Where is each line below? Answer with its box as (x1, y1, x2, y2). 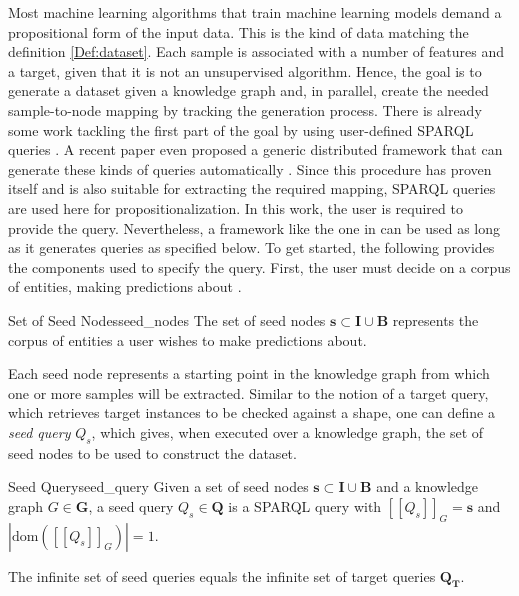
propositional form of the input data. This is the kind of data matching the (8, 21, 469, 42)
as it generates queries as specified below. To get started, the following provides (8, 237, 495, 258)
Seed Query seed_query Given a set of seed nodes (8, 476, 309, 497)
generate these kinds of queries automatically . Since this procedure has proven (8, 158, 492, 179)
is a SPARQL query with (228, 495, 382, 516)
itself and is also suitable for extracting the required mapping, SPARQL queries (8, 178, 496, 199)
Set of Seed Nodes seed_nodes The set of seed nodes (8, 309, 326, 330)
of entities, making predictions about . (8, 276, 242, 297)
